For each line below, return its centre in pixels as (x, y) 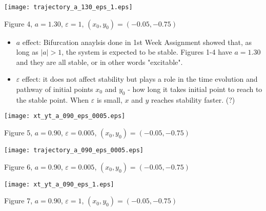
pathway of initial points (55, 89)
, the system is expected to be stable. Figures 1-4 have (147, 52)
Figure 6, (18, 166)
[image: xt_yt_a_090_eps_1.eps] (59, 184)
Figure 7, (18, 201)
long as (27, 52)
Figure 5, (18, 133)
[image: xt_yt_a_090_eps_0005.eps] (65, 116)
